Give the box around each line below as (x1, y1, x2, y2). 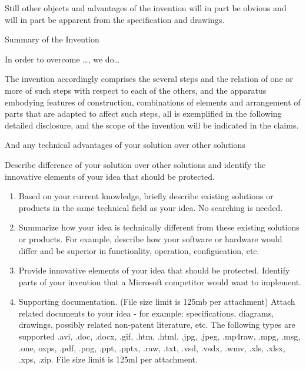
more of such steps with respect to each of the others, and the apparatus (5, 84, 267, 96)
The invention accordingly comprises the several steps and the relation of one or (5, 73, 293, 85)
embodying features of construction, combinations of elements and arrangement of (5, 95, 301, 108)
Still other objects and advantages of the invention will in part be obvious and (5, 2, 287, 14)
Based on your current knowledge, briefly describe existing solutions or (18, 190, 274, 202)
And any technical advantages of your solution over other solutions (5, 139, 245, 151)
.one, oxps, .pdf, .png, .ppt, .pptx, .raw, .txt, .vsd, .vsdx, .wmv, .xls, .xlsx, (18, 341, 285, 354)
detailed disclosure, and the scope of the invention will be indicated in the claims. (5, 118, 299, 131)
